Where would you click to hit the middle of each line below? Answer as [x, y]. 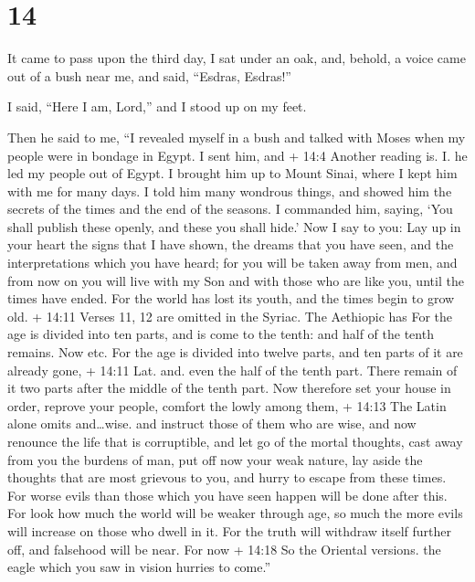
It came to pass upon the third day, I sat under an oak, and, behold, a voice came [237, 58]
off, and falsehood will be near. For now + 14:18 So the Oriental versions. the [224, 549]
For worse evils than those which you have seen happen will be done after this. [227, 495]
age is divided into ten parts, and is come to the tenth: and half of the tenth [221, 334]
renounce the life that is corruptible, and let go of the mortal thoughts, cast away [235, 441]
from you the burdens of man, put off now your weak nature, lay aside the [215, 459]
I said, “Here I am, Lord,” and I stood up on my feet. [157, 106]
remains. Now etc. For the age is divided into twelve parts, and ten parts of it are [235, 352]
